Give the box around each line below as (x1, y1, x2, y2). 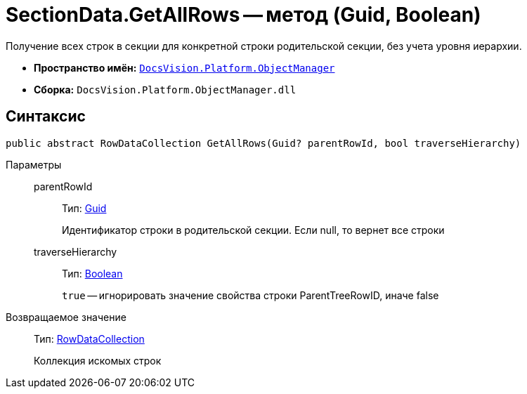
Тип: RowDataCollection (34, 332, 145, 345)
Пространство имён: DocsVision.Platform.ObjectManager (34, 61, 335, 74)
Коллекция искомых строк (34, 354, 162, 367)
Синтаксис (6, 107, 86, 126)
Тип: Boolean (62, 267, 123, 280)
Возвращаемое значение (6, 310, 126, 323)
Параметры (6, 158, 62, 171)
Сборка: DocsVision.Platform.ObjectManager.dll (34, 83, 297, 96)
